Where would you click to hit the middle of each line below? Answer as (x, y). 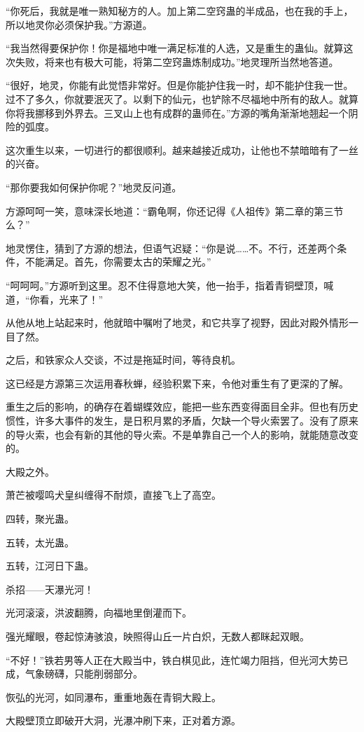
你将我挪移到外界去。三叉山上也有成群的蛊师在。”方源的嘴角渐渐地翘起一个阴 (182, 112)
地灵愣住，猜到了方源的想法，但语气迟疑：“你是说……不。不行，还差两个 (171, 248)
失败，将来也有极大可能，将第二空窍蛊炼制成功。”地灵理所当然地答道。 (177, 61)
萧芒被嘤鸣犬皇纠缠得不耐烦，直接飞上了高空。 (113, 495)
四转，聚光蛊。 (40, 519)
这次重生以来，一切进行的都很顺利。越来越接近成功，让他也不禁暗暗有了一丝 (182, 150)
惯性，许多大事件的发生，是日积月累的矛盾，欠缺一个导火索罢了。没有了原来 (182, 421)
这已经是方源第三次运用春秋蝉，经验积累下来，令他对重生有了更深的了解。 (177, 383)
